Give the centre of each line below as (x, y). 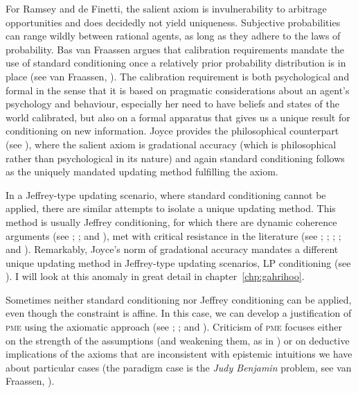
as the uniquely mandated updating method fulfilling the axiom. (142, 172)
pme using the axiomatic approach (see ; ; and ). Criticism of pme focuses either (174, 327)
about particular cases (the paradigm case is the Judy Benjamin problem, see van (179, 367)
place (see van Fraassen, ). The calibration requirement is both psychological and (178, 76)
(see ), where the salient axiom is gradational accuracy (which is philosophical (171, 144)
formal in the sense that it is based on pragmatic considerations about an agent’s (178, 90)
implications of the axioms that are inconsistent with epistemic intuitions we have (179, 354)
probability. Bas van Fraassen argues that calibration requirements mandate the (175, 49)
